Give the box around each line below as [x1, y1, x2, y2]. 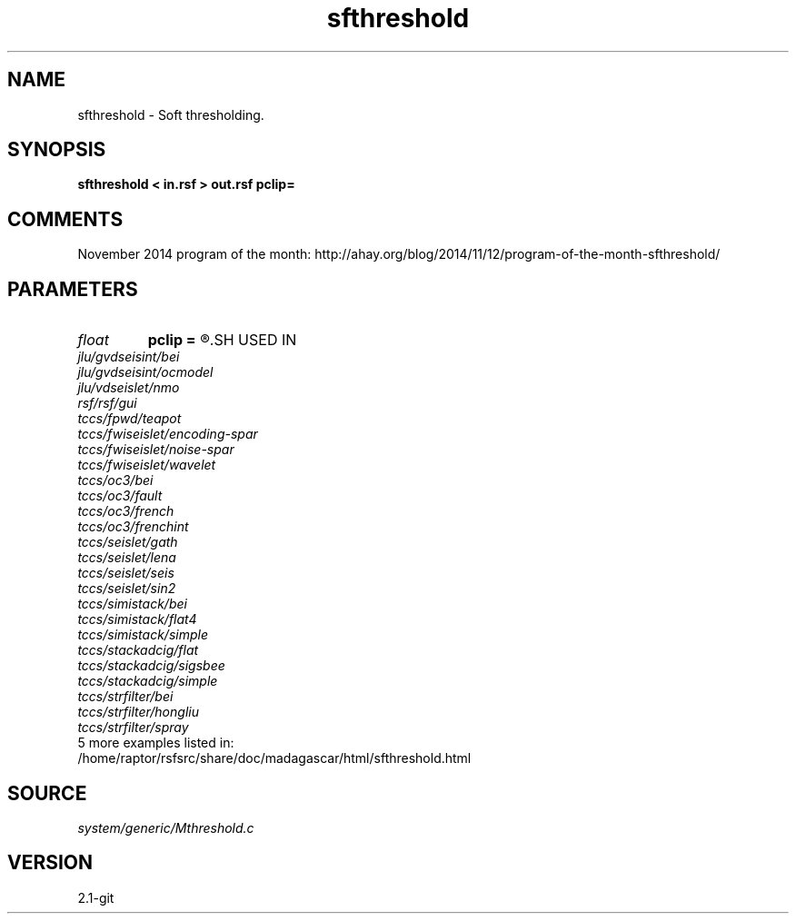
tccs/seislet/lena [77, 550, 176, 566]
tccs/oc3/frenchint [77, 519, 189, 535]
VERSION [7, 851, 94, 875]
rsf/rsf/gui [77, 395, 137, 411]
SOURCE [7, 781, 87, 805]
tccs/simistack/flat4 [77, 611, 197, 628]
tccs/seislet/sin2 [77, 580, 176, 597]
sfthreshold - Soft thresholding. [77, 106, 264, 123]
